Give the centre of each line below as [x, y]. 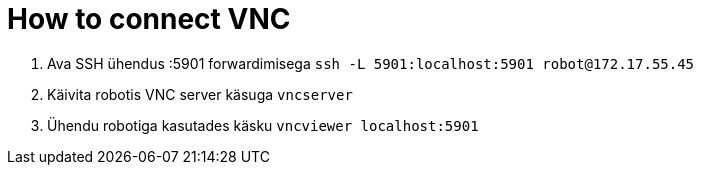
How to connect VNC [149, 19]
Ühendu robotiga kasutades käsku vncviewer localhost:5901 [263, 125]
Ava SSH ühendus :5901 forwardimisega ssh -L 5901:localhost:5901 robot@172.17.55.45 [371, 63]
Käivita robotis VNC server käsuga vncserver [200, 94]
